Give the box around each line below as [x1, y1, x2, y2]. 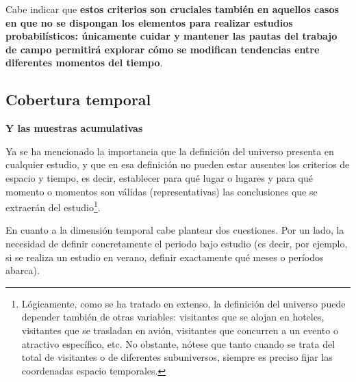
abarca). [5, 263, 40, 277]
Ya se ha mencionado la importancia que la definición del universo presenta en [5, 144, 334, 158]
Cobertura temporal [5, 89, 151, 110]
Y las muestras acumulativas [5, 121, 143, 135]
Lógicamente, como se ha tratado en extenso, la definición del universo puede [21, 296, 346, 310]
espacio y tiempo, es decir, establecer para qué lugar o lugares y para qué [5, 170, 313, 185]
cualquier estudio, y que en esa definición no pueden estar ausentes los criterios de [5, 157, 350, 172]
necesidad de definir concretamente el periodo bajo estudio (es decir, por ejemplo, [5, 236, 348, 250]
